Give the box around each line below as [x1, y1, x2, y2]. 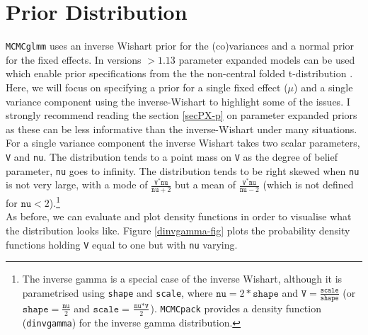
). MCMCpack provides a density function [150, 300, 321, 315]
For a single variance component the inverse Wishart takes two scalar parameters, [6, 135, 360, 150]
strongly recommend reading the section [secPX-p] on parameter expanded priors [6, 108, 357, 123]
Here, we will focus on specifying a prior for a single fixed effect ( [6, 79, 288, 94]
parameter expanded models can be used [178, 52, 355, 67]
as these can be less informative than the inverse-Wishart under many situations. [6, 121, 357, 136]
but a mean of [175, 177, 236, 192]
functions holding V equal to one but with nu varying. [6, 237, 238, 251]
